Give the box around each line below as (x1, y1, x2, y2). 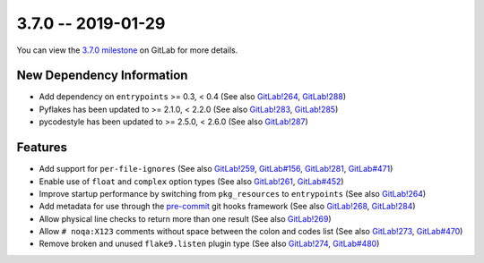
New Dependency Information (16, 68, 188, 83)
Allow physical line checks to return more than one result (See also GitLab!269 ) (39, 213, 332, 224)
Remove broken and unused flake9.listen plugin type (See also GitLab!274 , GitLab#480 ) (39, 238, 380, 250)
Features (16, 140, 67, 156)
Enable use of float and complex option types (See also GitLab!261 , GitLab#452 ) (39, 175, 344, 187)
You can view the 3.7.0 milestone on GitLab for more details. (16, 45, 238, 55)
